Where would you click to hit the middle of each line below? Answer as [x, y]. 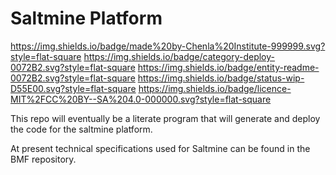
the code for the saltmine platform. [81, 129]
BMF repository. [43, 159]
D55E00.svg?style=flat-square [73, 88]
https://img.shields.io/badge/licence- [215, 88]
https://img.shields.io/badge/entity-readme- [228, 67]
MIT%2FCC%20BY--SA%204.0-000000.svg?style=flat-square [141, 99]
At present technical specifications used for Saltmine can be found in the [160, 148]
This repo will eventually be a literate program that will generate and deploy [165, 118]
